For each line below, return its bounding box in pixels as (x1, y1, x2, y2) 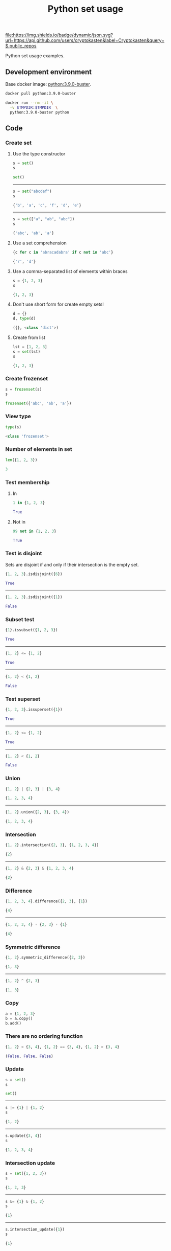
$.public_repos (5, 43, 37, 49)
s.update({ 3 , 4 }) (5, 1133, 42, 1138)
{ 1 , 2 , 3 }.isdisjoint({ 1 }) (5, 595, 63, 600)
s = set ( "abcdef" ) (12, 189, 52, 194)
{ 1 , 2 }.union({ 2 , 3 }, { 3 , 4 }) (5, 810, 70, 815)
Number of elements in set (5, 446, 72, 453)
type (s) (5, 424, 22, 429)
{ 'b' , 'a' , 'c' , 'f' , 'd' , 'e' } (12, 202, 81, 208)
